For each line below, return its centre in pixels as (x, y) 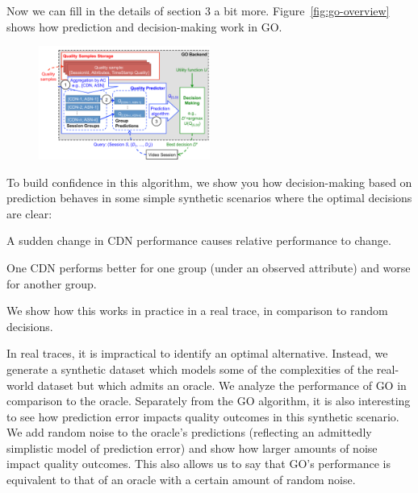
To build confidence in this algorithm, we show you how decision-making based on (209, 182)
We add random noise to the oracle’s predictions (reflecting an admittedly (189, 432)
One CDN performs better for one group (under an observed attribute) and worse (209, 267)
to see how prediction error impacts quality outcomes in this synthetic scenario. (203, 416)
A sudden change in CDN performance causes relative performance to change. (199, 240)
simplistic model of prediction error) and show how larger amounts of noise (192, 447)
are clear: (29, 213)
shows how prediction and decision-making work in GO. (144, 26)
